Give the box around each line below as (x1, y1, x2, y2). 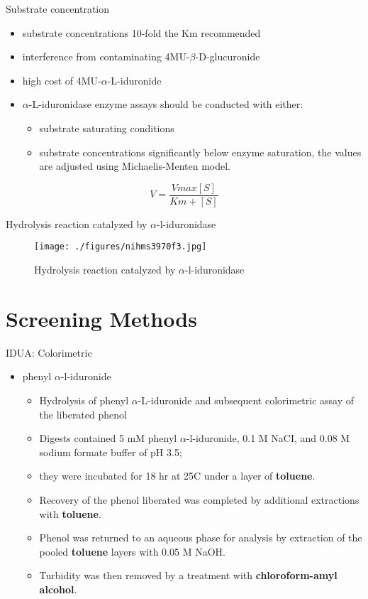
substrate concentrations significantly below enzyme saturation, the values (39, 144, 362, 159)
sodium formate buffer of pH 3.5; (39, 444, 182, 459)
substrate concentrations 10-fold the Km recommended (22, 25, 261, 40)
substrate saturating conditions (39, 120, 174, 135)
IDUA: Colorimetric (6, 345, 92, 360)
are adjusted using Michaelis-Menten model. (39, 158, 230, 173)
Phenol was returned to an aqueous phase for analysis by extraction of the (39, 530, 362, 545)
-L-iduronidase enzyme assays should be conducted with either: (28, 97, 303, 112)
